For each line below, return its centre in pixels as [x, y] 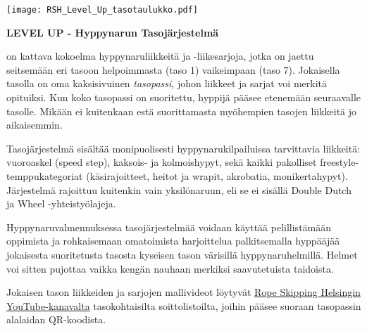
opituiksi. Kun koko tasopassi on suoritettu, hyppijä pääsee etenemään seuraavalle [184, 97]
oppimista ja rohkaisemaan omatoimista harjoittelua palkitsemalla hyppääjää [173, 241]
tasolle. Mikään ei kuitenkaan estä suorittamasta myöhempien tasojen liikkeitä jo [182, 111]
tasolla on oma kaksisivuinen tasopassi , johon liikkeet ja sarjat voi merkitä [167, 83]
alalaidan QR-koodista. [56, 319]
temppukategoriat [45, 176]
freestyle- [340, 162]
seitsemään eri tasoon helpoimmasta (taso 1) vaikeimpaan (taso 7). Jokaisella [173, 69]
